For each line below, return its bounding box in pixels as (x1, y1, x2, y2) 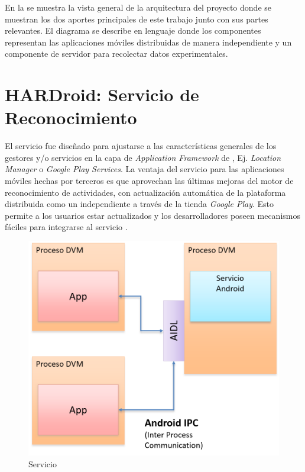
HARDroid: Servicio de (5, 82, 199, 106)
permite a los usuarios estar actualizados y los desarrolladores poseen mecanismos (5, 209, 300, 221)
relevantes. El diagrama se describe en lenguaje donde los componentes (5, 24, 261, 37)
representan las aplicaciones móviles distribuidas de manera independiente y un (5, 35, 292, 48)
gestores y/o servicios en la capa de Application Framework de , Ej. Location (5, 151, 281, 163)
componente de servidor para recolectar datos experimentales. (5, 47, 228, 60)
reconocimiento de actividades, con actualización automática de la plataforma (5, 186, 286, 198)
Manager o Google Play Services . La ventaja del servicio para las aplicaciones (5, 163, 284, 175)
